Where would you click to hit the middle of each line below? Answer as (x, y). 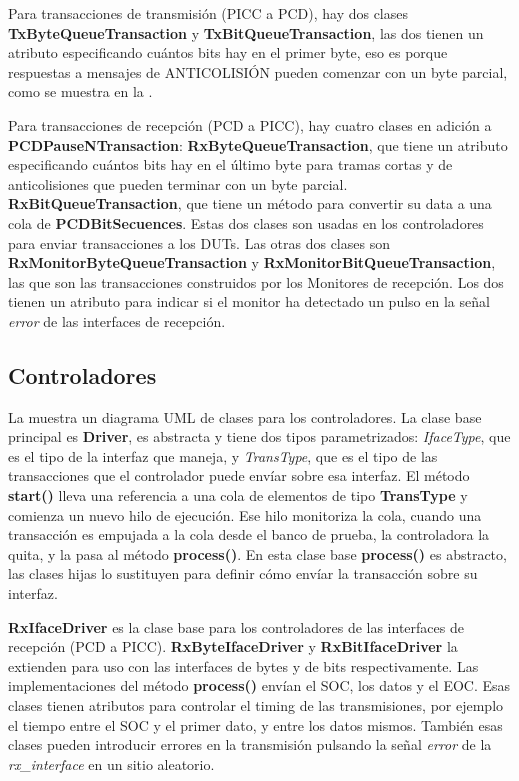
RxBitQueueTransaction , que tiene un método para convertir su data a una (250, 203)
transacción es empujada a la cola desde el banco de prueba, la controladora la (249, 534)
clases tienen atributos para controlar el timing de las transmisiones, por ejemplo (256, 705)
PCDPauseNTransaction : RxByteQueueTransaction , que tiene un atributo (258, 144)
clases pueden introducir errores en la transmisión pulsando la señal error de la (250, 744)
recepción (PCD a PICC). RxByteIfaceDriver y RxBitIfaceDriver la (233, 646)
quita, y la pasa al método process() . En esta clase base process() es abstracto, (257, 553)
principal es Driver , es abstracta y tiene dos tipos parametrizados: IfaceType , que (259, 436)
